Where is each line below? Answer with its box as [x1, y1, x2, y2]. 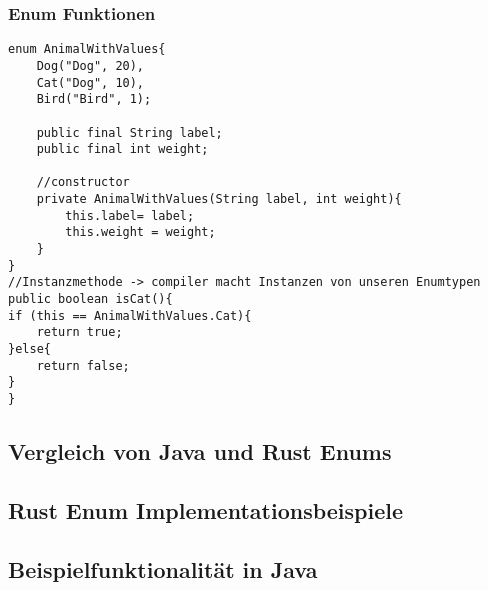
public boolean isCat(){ [8, 292, 173, 307]
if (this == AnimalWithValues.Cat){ [8, 308, 252, 323]
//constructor [36, 175, 130, 190]
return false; [36, 358, 130, 373]
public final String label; [36, 125, 223, 140]
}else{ [8, 342, 51, 357]
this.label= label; [65, 208, 195, 223]
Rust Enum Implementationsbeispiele [8, 494, 404, 525]
